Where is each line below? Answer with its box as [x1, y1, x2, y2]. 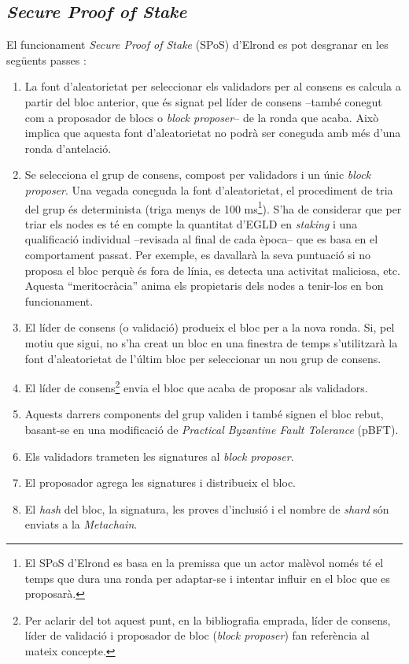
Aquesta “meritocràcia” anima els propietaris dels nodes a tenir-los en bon [24, 277, 384, 294]
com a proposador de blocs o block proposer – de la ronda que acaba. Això [24, 109, 379, 125]
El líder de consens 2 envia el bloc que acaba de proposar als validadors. [24, 377, 368, 395]
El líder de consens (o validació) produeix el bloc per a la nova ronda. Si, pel [24, 319, 395, 336]
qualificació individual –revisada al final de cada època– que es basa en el [24, 231, 378, 247]
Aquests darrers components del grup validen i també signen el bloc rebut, [24, 406, 384, 422]
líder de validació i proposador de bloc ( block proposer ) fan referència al [24, 627, 370, 644]
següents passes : [6, 51, 87, 68]
